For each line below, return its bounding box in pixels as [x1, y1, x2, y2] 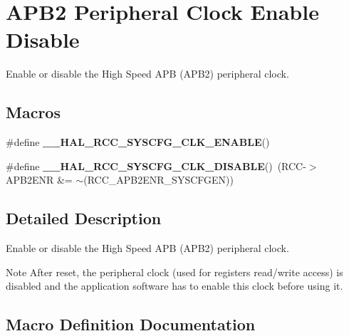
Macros [6, 101, 61, 123]
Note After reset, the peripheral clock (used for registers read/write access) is [6, 264, 343, 279]
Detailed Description [6, 207, 162, 229]
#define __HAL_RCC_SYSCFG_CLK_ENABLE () [6, 135, 270, 149]
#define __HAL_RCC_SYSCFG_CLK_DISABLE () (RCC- [6, 158, 306, 173]
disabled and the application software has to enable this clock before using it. [6, 278, 343, 293]
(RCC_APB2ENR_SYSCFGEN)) [83, 172, 234, 187]
